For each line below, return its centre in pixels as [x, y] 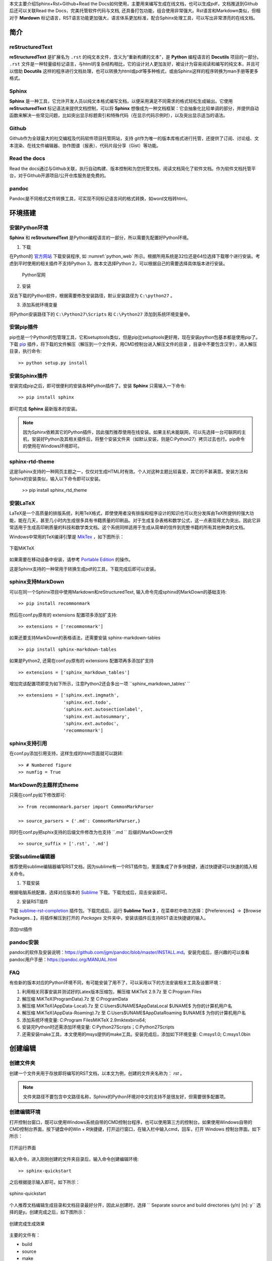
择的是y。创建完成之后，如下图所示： [48, 1212]
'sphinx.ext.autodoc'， [92, 723]
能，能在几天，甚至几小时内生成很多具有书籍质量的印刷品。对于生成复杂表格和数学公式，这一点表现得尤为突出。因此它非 [135, 520]
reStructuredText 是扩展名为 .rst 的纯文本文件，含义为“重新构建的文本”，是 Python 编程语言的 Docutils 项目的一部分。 [135, 57]
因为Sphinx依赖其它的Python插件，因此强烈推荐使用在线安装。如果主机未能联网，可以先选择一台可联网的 [132, 432]
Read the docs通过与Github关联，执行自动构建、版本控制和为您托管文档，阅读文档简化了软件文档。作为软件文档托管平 [133, 168]
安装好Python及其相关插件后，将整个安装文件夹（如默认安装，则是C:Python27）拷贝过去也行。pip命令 [138, 439]
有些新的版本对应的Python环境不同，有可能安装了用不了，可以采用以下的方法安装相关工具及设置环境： [116, 982]
